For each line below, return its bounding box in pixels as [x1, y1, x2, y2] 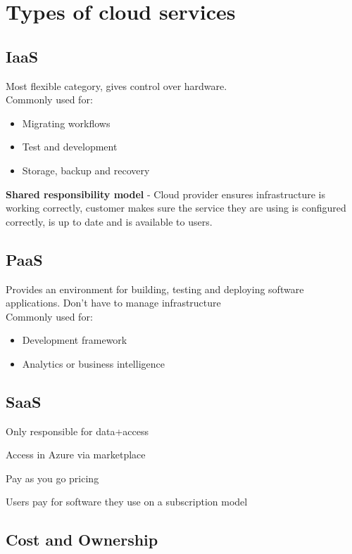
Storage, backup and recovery [22, 162, 150, 177]
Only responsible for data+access [6, 423, 149, 438]
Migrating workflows [22, 115, 111, 130]
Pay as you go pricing [6, 470, 99, 485]
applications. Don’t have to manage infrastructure [6, 295, 221, 310]
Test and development [22, 139, 118, 154]
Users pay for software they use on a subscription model [6, 494, 248, 509]
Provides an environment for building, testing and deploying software [6, 281, 304, 296]
